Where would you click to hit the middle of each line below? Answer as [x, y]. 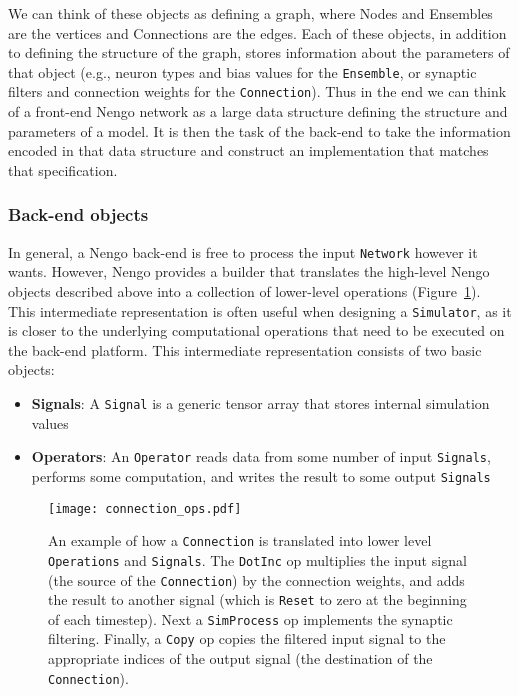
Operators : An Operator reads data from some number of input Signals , [261, 456]
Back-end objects [78, 214]
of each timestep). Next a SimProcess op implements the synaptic [250, 618]
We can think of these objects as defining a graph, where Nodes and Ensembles [250, 13]
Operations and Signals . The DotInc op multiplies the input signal [257, 559]
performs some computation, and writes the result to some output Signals [261, 475]
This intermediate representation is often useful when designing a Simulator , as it [260, 310]
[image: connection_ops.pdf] [145, 508]
